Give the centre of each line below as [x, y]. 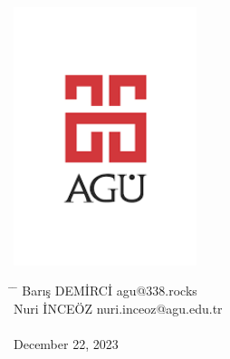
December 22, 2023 [66, 344]
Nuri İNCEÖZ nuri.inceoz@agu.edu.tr [118, 308]
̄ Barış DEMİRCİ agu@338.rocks [105, 291]
